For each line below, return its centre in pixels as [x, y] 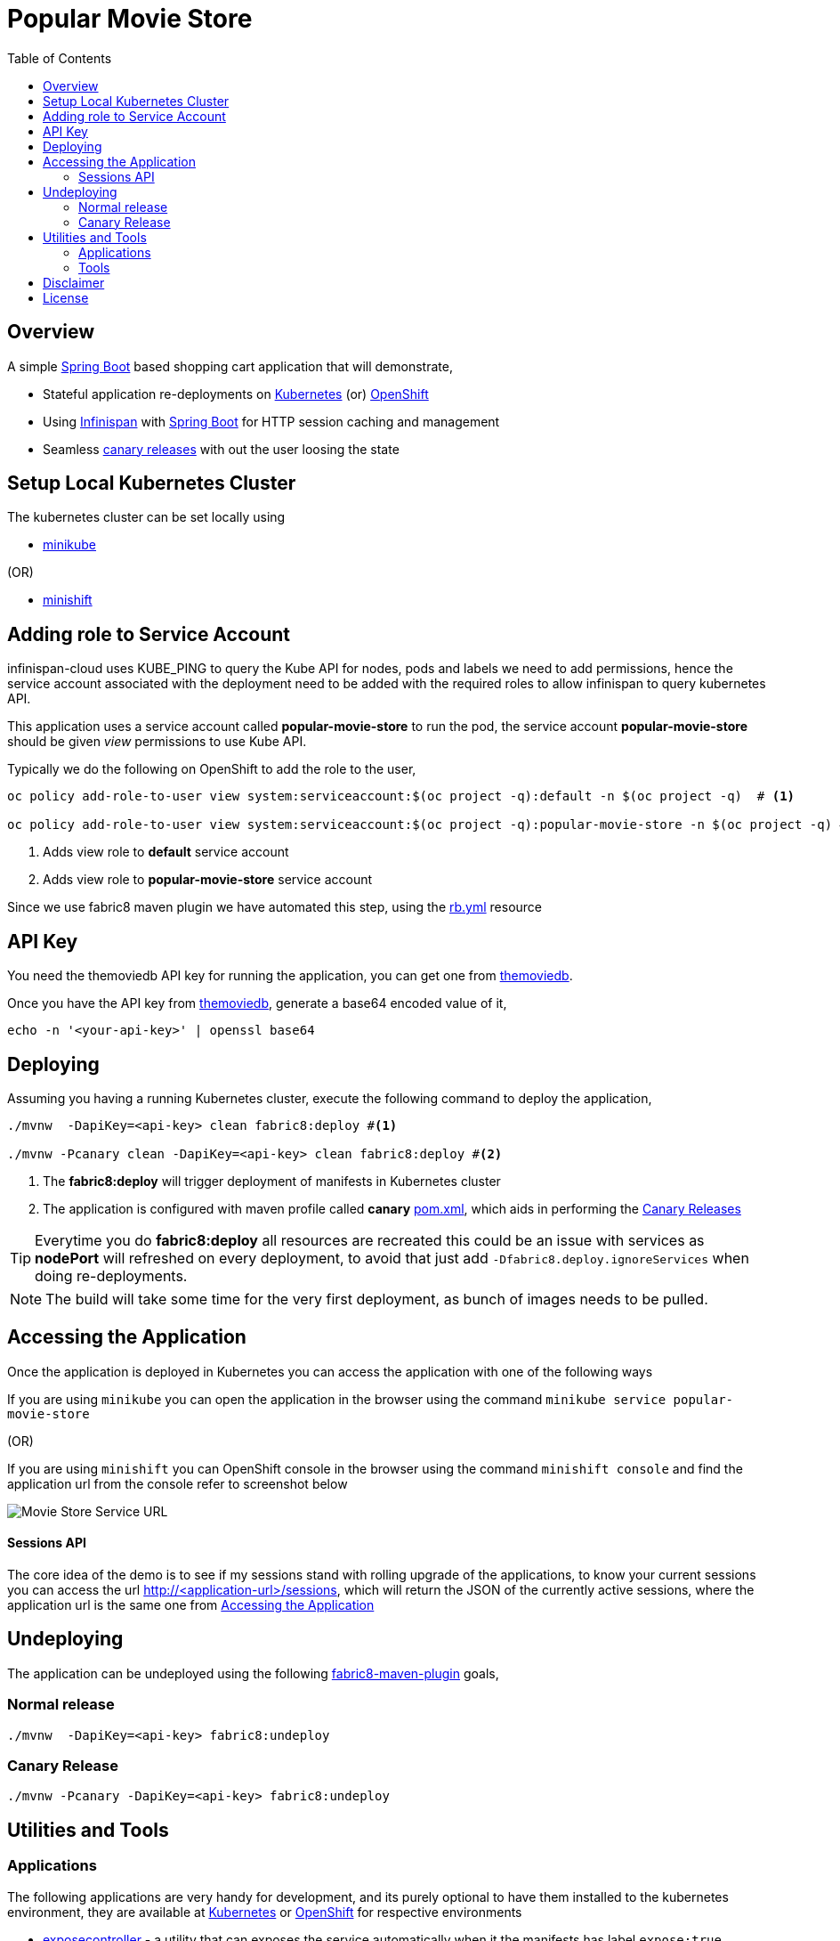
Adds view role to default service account [166, 852]
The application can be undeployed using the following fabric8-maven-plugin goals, [253, 1673]
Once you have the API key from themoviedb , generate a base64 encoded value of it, [257, 1003]
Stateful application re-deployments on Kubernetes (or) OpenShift [236, 394]
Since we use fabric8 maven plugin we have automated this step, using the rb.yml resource [275, 907]
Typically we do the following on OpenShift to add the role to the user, [212, 769]
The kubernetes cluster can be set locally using [146, 517]
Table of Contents [60, 58]
